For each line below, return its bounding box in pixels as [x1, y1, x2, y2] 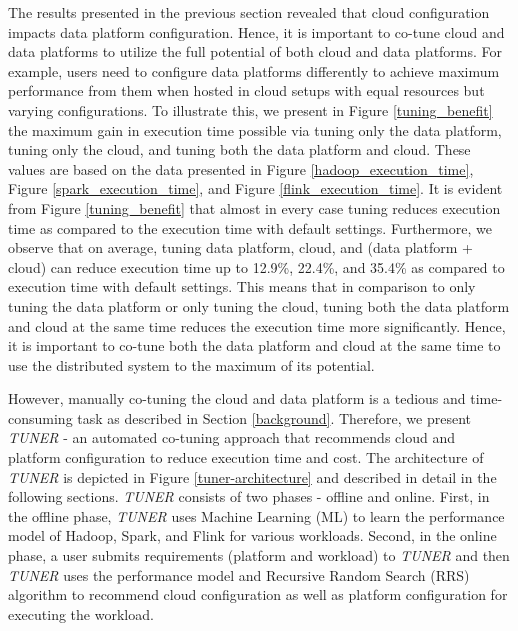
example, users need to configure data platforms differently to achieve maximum [8, 60, 500, 81]
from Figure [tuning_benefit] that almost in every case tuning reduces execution [8, 197, 501, 218]
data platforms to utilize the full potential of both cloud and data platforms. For [8, 41, 503, 62]
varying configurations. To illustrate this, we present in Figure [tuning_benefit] [8, 99, 493, 120]
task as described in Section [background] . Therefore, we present [77, 407, 471, 428]
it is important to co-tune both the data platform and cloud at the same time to [8, 335, 501, 356]
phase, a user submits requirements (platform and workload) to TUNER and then [8, 545, 510, 566]
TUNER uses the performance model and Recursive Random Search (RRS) [8, 564, 470, 585]
